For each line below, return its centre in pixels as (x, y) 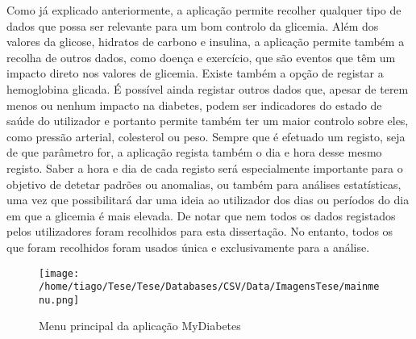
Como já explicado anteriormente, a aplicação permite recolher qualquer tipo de (204, 10)
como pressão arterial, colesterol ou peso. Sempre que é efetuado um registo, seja (206, 136)
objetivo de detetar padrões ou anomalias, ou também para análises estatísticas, (204, 184)
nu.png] (59, 300)
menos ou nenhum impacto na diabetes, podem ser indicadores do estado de (194, 105)
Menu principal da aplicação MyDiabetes (140, 326)
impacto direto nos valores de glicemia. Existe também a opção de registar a (195, 73)
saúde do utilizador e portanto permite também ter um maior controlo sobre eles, (208, 121)
